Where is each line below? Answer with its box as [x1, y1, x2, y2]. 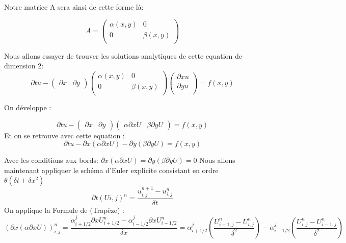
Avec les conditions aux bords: [4, 155, 98, 165]
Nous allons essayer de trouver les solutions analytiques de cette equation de [4, 50, 242, 61]
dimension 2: [4, 60, 44, 71]
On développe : [4, 102, 51, 113]
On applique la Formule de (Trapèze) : [4, 204, 124, 215]
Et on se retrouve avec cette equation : [4, 130, 125, 140]
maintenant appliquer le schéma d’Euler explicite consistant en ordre [4, 164, 219, 175]
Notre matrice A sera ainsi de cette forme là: [4, 2, 144, 12]
